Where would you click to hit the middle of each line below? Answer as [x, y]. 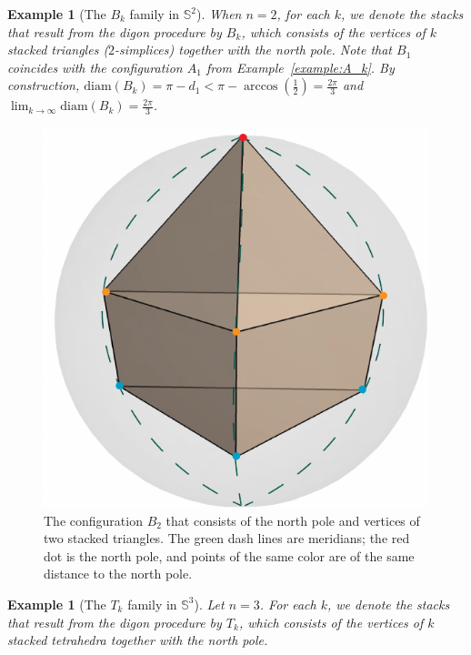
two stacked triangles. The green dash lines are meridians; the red [227, 538]
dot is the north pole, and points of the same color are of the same [229, 555]
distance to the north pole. [118, 574]
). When [219, 14]
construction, [44, 85]
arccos [261, 87]
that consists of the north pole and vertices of [293, 520]
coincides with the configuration [95, 67]
